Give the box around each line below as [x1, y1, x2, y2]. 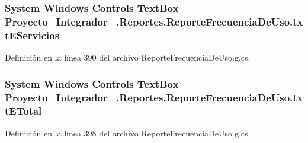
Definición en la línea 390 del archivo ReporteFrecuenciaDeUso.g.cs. [5, 51, 251, 63]
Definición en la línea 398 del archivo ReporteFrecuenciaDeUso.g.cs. [5, 126, 251, 139]
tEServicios [5, 27, 60, 42]
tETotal [5, 103, 42, 118]
